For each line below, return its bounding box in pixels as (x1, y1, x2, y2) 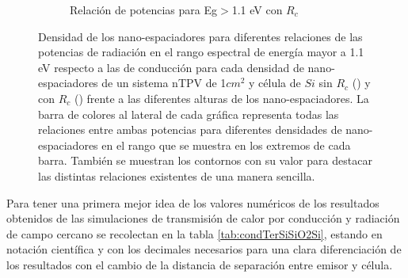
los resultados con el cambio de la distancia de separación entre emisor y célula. (6, 256, 393, 272)
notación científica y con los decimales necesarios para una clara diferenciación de (6, 241, 402, 257)
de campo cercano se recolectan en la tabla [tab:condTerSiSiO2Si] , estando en (6, 225, 383, 242)
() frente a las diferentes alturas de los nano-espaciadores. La (74, 89, 369, 106)
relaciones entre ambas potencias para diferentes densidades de (38, 121, 342, 138)
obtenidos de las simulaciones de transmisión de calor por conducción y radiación (6, 210, 400, 227)
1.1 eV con (231, 2, 283, 17)
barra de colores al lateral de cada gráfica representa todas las (38, 105, 339, 122)
